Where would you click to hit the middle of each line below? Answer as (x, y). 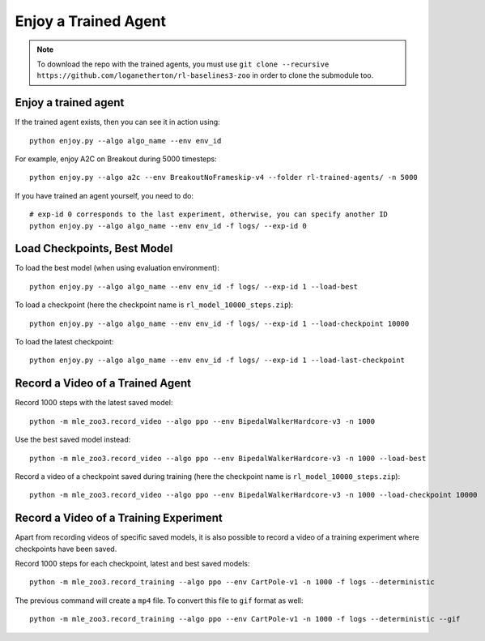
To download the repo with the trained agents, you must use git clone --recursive (183, 64)
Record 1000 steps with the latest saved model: (94, 403)
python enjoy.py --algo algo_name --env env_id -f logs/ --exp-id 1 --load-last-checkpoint (217, 360)
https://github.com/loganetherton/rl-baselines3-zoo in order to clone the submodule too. (205, 75)
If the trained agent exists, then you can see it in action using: (117, 122)
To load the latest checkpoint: (64, 342)
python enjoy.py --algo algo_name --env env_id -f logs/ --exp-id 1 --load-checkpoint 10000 (219, 323)
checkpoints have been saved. (66, 549)
